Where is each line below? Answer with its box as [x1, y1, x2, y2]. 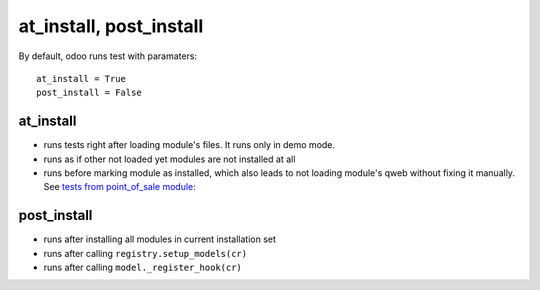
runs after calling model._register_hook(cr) [43, 261, 242, 274]
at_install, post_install [18, 15, 204, 37]
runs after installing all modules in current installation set [43, 233, 277, 245]
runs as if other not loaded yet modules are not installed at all [43, 153, 296, 165]
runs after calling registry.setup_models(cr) [43, 247, 248, 259]
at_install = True [36, 73, 127, 84]
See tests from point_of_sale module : [43, 181, 197, 193]
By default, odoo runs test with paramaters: [18, 50, 198, 62]
